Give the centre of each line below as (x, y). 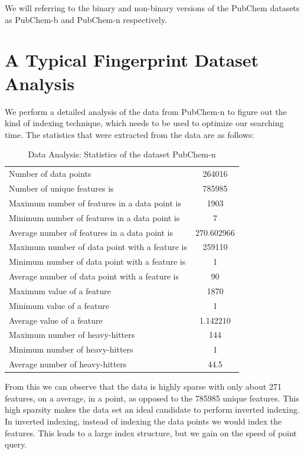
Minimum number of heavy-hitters (71, 349)
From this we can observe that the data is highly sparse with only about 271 (143, 386)
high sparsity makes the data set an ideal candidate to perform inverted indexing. (152, 409)
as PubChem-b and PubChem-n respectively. (86, 19)
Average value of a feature (56, 320)
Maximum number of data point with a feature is (98, 247)
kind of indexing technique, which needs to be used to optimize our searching (144, 123)
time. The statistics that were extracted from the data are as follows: (130, 134)
